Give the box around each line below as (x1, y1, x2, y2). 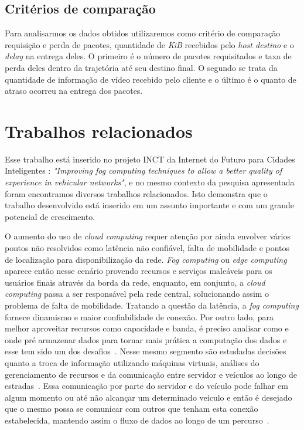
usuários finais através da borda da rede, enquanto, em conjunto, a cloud (5, 276, 265, 288)
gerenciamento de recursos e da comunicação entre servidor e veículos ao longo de (5, 368, 298, 380)
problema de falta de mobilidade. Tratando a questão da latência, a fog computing (5, 299, 299, 312)
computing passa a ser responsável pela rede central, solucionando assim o (5, 287, 269, 300)
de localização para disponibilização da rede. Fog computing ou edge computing (5, 253, 287, 265)
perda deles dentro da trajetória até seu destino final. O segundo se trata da (5, 61, 278, 73)
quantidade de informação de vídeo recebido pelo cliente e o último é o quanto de (5, 73, 296, 85)
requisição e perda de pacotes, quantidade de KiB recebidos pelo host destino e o (5, 38, 294, 50)
